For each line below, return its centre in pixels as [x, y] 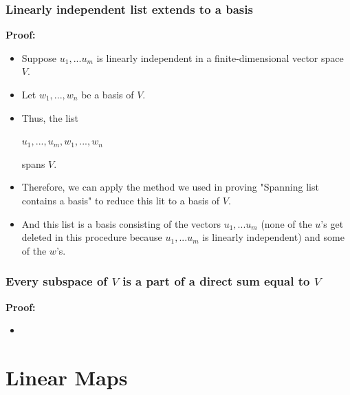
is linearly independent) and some [273, 237]
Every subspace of [57, 281]
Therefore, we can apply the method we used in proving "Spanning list [170, 187]
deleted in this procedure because [92, 237]
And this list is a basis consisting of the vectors [121, 223]
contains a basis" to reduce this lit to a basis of [121, 200]
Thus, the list [50, 117]
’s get [332, 223]
